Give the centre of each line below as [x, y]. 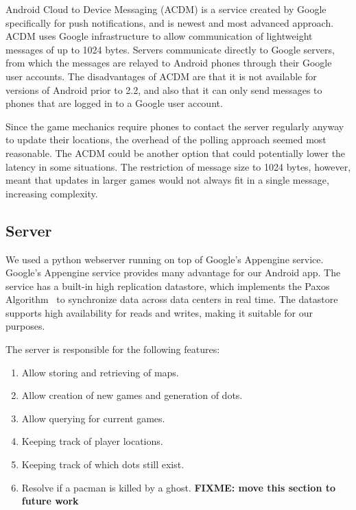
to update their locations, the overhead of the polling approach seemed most [166, 139]
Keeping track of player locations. [92, 441]
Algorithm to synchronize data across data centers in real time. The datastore [172, 299]
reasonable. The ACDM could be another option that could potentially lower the [176, 153]
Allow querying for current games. [93, 418]
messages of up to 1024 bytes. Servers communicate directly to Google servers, [170, 49]
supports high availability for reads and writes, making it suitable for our [159, 312]
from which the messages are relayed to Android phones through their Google [169, 63]
